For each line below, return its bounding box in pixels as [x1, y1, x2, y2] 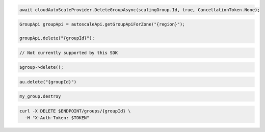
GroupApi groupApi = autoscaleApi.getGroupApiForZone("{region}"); [19, 22, 185, 27]
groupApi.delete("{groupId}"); [19, 35, 95, 41]
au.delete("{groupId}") [19, 79, 77, 84]
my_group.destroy [19, 94, 61, 99]
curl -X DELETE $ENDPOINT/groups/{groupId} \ [19, 108, 131, 114]
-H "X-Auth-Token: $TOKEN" [25, 115, 90, 121]
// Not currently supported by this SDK [19, 50, 118, 55]
